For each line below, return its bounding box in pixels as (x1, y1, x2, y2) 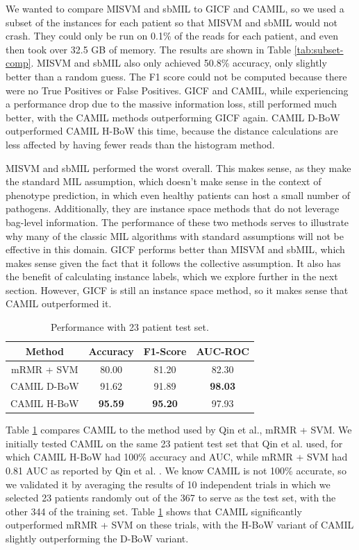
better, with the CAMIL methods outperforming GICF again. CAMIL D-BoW (6, 110, 340, 124)
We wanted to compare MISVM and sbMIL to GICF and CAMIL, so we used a (6, 1, 344, 15)
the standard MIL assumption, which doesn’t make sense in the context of (6, 174, 322, 189)
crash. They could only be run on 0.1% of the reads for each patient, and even (6, 28, 339, 43)
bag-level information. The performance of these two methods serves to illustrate (6, 214, 349, 229)
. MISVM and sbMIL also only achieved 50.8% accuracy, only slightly (31, 55, 327, 70)
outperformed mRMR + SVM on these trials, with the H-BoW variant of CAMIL (6, 517, 354, 532)
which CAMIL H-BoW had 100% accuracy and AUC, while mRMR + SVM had (6, 449, 348, 464)
